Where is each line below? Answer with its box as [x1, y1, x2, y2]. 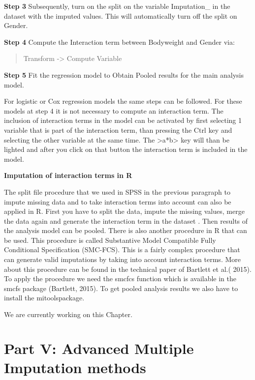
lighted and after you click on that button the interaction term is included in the [4, 144, 248, 154]
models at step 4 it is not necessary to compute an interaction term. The [4, 105, 223, 116]
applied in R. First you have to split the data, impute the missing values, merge [4, 206, 245, 216]
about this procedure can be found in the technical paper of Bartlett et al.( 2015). [4, 263, 252, 274]
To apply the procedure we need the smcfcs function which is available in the [4, 273, 237, 284]
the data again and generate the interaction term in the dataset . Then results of [4, 215, 248, 226]
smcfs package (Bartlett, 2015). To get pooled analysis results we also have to [4, 283, 238, 293]
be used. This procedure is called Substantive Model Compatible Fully [4, 234, 216, 245]
